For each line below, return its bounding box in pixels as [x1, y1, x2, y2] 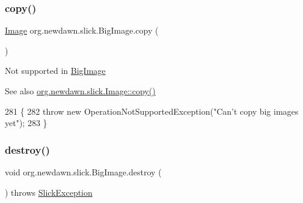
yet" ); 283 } [5, 117, 47, 129]
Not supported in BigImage [5, 64, 106, 77]
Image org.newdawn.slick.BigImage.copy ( [5, 24, 159, 37]
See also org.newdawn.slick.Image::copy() [5, 85, 156, 97]
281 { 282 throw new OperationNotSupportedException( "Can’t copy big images [5, 105, 299, 117]
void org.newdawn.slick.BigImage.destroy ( [5, 166, 162, 178]
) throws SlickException [5, 186, 93, 198]
